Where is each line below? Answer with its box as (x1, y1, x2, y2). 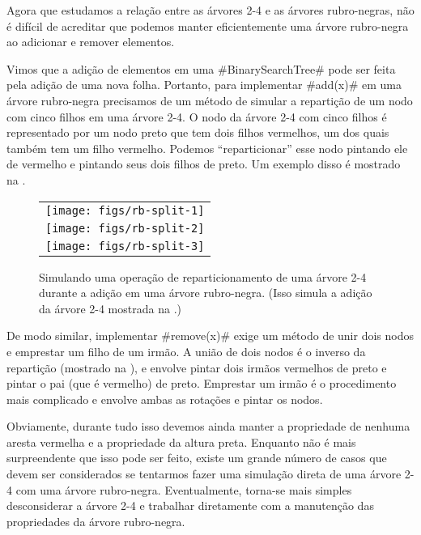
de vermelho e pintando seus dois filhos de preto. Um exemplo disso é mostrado (6, 155, 401, 172)
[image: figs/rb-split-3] (45, 239, 205, 253)
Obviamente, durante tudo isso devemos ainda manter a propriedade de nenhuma (6, 418, 410, 435)
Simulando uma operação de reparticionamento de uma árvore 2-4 (39, 268, 367, 285)
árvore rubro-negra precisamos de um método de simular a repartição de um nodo (6, 91, 413, 108)
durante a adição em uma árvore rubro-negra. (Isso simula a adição (39, 284, 372, 301)
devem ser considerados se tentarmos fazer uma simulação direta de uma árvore (6, 465, 402, 482)
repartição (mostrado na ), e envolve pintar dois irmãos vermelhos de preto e (6, 359, 387, 376)
